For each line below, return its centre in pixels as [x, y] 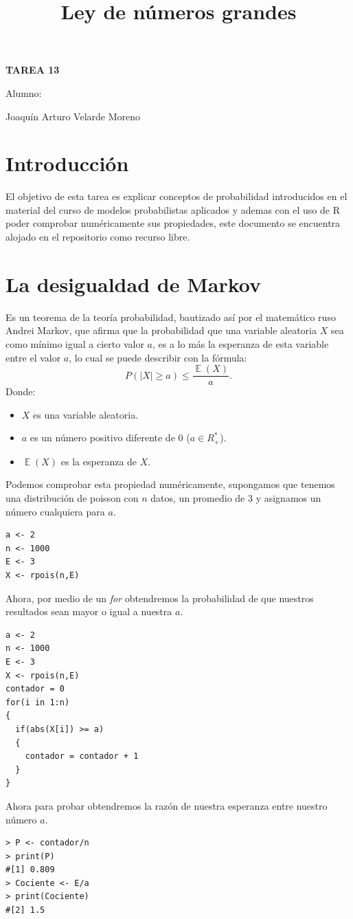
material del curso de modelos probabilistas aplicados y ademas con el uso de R [173, 209]
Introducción [67, 163]
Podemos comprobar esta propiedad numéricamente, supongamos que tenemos [170, 484]
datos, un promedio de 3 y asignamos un [236, 498]
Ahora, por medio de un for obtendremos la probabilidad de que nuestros [160, 598]
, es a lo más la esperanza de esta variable [240, 343]
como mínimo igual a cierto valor [75, 343]
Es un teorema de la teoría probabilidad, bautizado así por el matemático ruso [171, 317]
